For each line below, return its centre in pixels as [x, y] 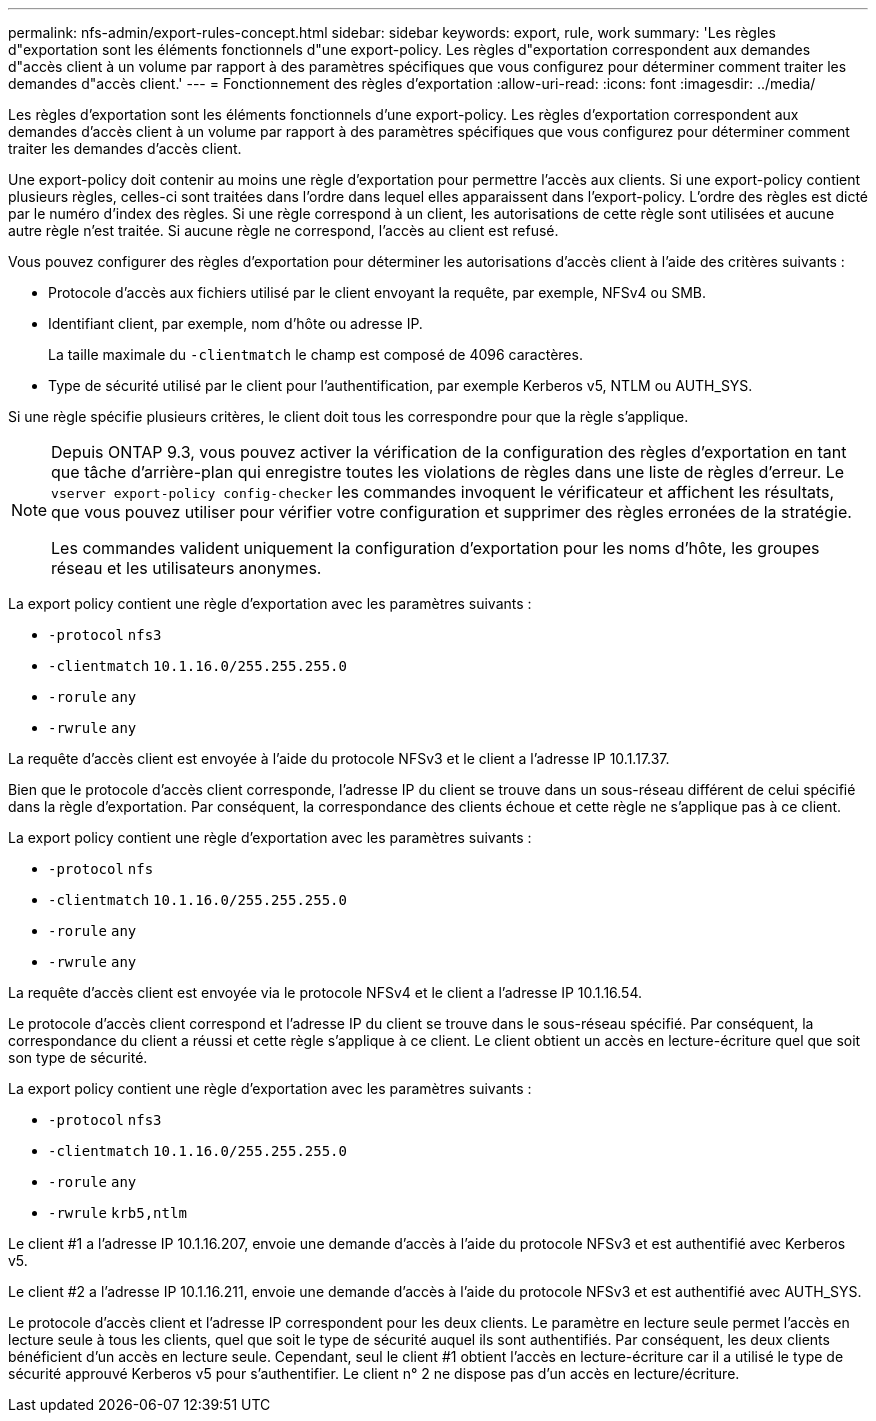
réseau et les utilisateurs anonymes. [186, 568]
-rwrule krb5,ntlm [117, 1213]
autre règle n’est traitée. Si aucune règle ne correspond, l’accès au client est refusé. [283, 230]
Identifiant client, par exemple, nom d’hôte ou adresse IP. [235, 323]
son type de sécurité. [78, 1057]
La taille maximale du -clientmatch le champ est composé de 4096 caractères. [315, 354]
